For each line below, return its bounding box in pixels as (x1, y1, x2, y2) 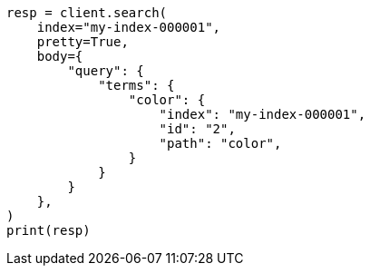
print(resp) (6, 223, 91, 238)
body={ (36, 49, 83, 63)
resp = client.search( (6, 5, 168, 20)
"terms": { (98, 78, 175, 93)
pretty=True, (36, 34, 129, 49)
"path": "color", (159, 136, 282, 151)
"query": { (67, 63, 144, 78)
